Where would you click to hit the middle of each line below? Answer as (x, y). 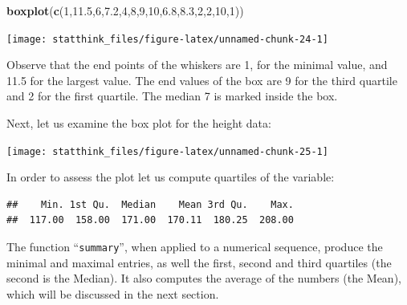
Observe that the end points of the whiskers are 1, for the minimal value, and (197, 65)
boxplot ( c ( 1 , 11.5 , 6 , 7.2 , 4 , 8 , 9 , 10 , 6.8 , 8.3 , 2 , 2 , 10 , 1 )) (125, 10)
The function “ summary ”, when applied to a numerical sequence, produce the (195, 247)
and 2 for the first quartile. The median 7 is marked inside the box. (172, 96)
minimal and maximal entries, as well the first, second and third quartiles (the (199, 262)
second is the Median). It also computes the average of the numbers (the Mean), (204, 278)
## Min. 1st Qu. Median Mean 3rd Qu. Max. (150, 204)
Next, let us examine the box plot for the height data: (139, 123)
